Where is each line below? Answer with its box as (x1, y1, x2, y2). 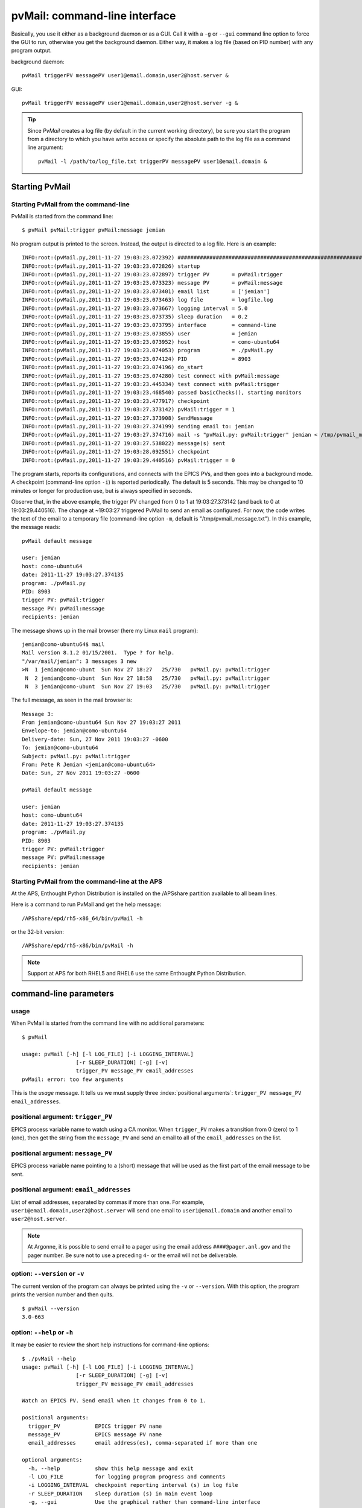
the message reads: (11, 524, 60, 531)
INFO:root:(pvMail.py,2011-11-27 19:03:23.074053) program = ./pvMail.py (22, 347, 273, 354)
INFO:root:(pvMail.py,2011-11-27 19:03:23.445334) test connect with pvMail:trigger (22, 381, 280, 388)
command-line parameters (11, 989, 114, 999)
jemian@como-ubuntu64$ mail (22, 641, 105, 648)
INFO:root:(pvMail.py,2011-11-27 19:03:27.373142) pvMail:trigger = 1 (22, 406, 235, 413)
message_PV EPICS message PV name (28, 1431, 162, 1438)
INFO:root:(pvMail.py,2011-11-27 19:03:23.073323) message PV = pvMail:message (22, 279, 283, 287)
